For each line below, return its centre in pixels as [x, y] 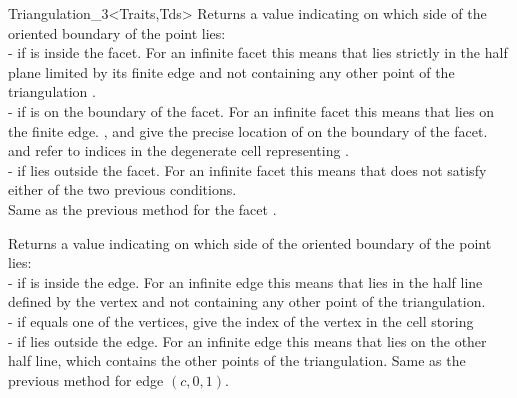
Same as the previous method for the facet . [142, 208]
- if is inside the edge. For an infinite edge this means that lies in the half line [245, 281]
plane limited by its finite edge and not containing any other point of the [231, 71]
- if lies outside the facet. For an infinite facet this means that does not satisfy [247, 169]
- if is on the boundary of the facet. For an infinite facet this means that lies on [251, 110]
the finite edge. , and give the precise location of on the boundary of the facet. [248, 130]
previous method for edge [86, 379]
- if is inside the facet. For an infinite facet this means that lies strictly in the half [258, 52]
